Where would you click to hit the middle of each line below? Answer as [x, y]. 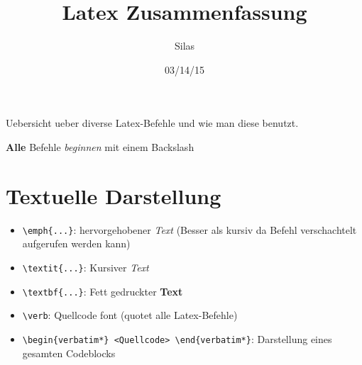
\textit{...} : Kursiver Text [86, 267]
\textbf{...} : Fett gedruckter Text [103, 291]
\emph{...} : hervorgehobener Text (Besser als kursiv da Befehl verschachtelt [190, 229]
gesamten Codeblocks [69, 353]
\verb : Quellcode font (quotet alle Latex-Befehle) [130, 315]
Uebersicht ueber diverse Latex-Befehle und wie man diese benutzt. [152, 123]
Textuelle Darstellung [114, 195]
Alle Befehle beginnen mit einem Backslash [100, 146]
